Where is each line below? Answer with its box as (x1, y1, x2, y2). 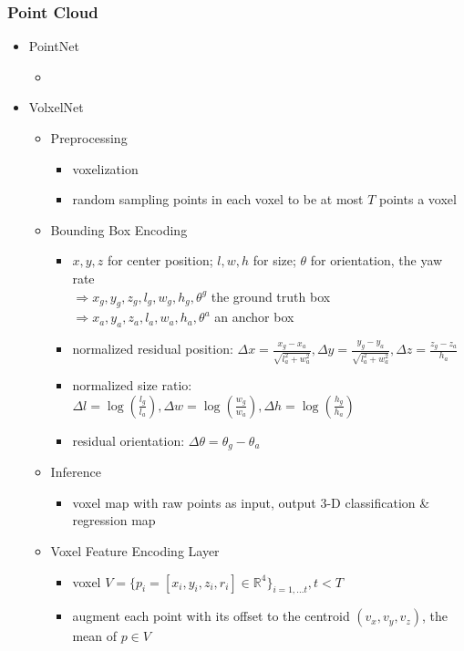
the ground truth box (211, 286, 331, 305)
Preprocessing (50, 129, 128, 147)
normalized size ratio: (72, 376, 192, 395)
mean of (72, 626, 117, 646)
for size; (253, 251, 296, 270)
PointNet (28, 36, 79, 56)
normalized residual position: (72, 339, 233, 358)
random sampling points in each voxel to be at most (72, 190, 364, 209)
